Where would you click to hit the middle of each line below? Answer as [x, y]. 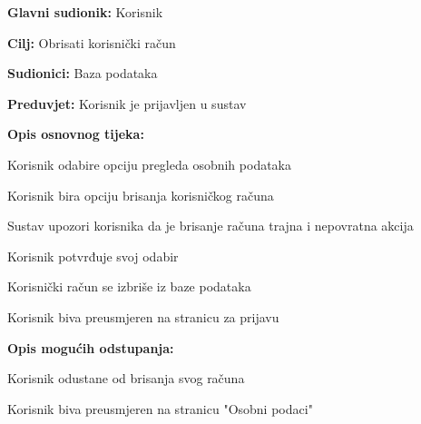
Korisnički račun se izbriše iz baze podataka [129, 286]
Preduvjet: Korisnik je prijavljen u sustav [127, 103]
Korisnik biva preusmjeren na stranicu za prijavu [143, 316]
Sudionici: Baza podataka [83, 73]
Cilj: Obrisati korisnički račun [92, 42]
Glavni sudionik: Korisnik [85, 12]
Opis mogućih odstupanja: [91, 347]
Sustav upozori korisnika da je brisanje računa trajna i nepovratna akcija [210, 226]
